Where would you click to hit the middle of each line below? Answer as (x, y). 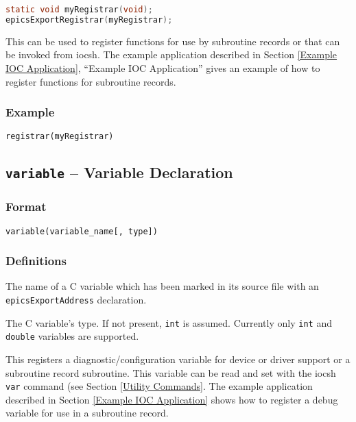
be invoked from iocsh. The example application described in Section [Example (171, 54)
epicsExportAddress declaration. (76, 300)
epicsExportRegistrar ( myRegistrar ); (89, 20)
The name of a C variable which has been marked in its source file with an (162, 286)
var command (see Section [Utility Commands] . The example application (159, 386)
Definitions (36, 261)
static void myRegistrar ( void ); (79, 10)
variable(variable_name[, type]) (82, 231)
